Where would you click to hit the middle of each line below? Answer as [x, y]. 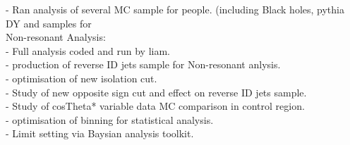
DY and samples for [49, 23]
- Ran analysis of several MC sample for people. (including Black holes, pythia [175, 9]
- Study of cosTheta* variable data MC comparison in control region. [155, 106]
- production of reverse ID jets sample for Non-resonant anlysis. [143, 64]
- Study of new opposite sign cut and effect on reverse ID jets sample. [156, 92]
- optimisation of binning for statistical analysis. [110, 119]
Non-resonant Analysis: [56, 37]
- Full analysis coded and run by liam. [88, 50]
